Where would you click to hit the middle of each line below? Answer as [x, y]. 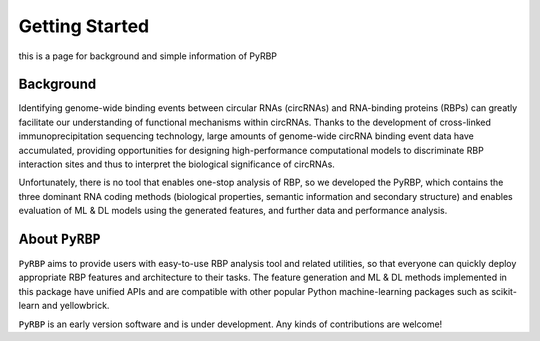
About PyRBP [59, 239]
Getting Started [84, 26]
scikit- [504, 291]
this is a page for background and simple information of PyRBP [148, 56]
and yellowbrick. [75, 306]
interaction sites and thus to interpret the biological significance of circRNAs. [176, 164]
